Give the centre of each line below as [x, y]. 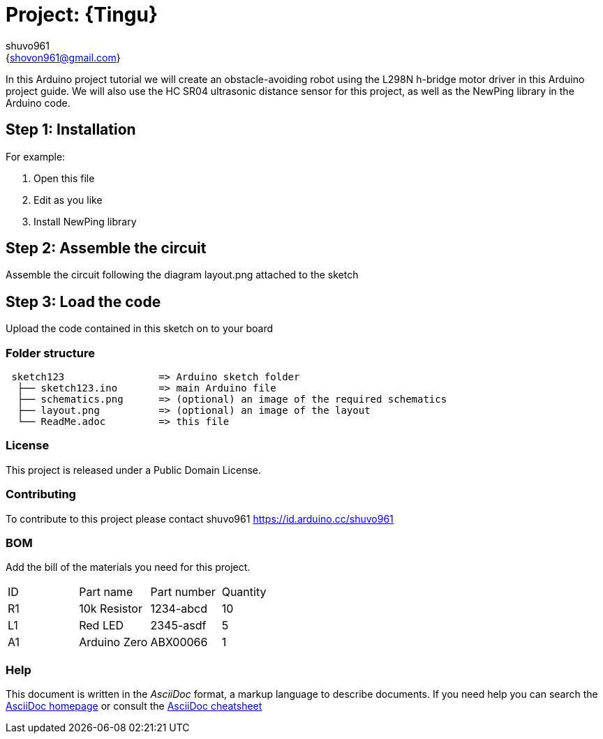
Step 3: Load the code [83, 301]
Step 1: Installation [71, 130]
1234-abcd [179, 609]
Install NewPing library [85, 221]
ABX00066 [179, 642]
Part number [183, 592]
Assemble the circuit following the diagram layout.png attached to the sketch [182, 275]
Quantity [244, 592]
